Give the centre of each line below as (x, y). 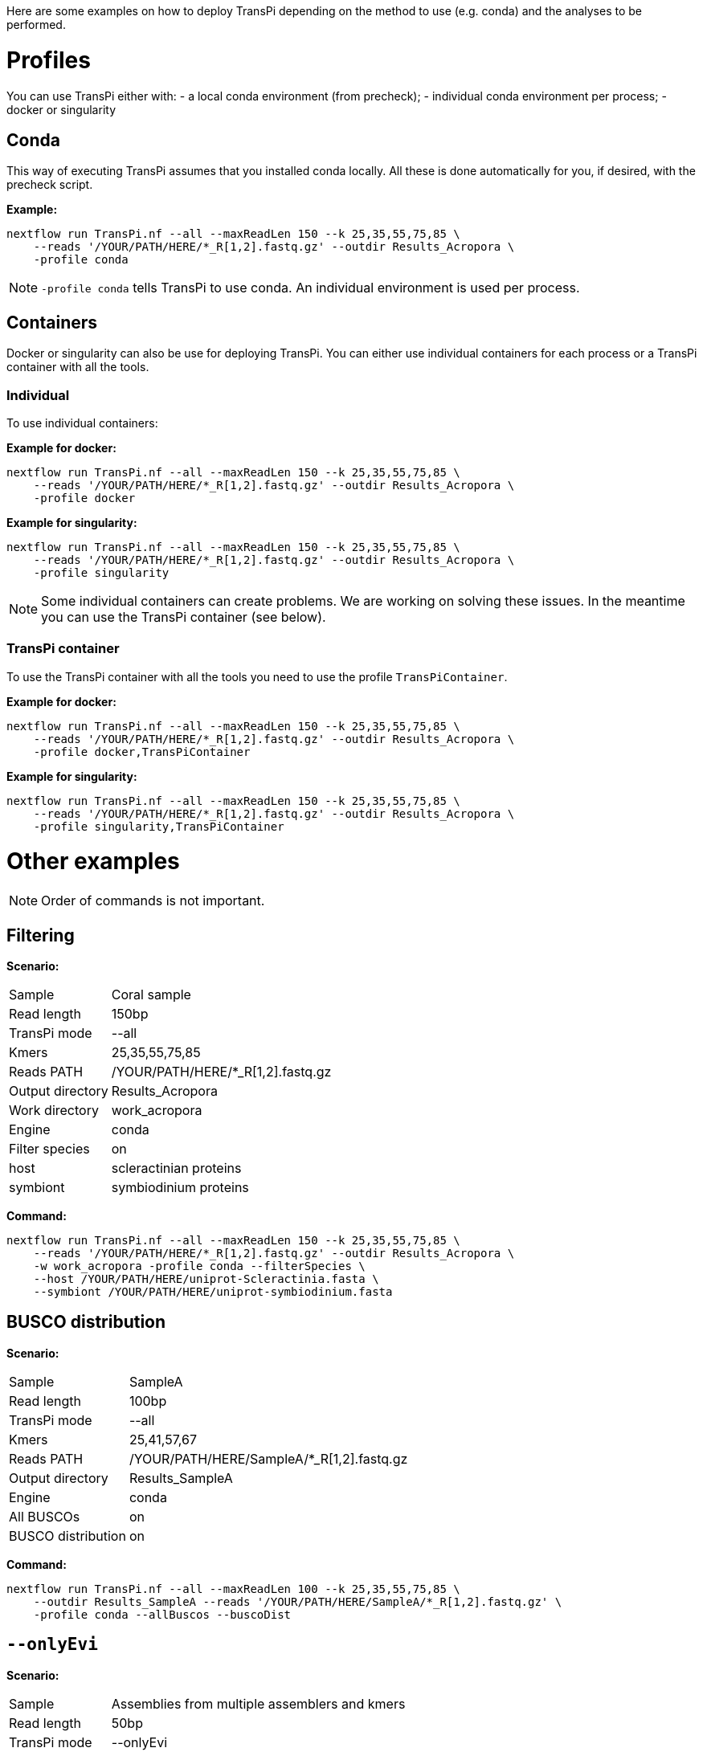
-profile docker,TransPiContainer (142, 751)
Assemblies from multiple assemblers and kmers (258, 1703)
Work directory (54, 1111)
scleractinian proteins (176, 1168)
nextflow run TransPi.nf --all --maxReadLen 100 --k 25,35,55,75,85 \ (233, 1589)
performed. (36, 25)
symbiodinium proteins (180, 1188)
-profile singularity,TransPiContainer (159, 826)
